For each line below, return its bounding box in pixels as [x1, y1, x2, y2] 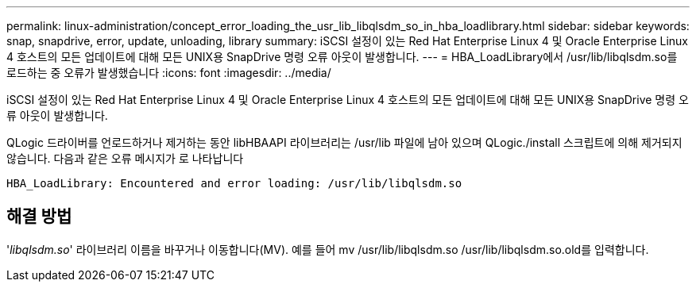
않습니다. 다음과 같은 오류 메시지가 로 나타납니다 [6, 152, 244, 165]
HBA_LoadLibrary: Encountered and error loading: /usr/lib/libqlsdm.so [6, 177, 462, 190]
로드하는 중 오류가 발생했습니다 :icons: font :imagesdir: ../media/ [6, 66, 331, 79]
